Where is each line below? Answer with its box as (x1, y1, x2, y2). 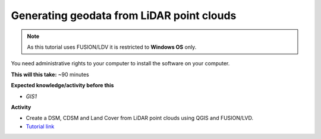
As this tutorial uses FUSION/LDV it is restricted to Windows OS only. (27, 43, 197, 50)
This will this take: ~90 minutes (11, 71, 89, 78)
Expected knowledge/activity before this (11, 82, 114, 89)
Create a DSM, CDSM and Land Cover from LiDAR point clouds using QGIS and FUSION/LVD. (26, 115, 254, 122)
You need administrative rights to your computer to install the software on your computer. (11, 60, 230, 67)
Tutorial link (26, 122, 55, 130)
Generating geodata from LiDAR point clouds (11, 9, 237, 22)
